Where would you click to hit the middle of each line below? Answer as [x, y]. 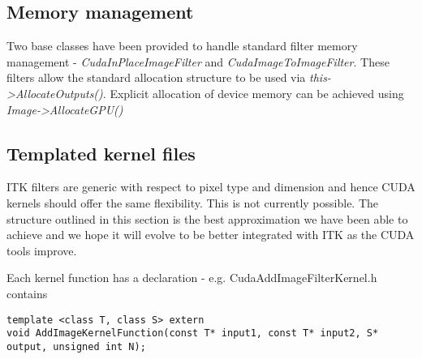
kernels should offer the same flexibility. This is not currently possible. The [193, 202]
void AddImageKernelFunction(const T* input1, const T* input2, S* [193, 333]
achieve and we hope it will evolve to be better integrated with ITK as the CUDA [211, 235]
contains [27, 293]
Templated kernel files [101, 153]
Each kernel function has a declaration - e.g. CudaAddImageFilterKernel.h [192, 278]
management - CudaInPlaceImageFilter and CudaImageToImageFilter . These [198, 61]
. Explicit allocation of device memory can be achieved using [253, 93]
